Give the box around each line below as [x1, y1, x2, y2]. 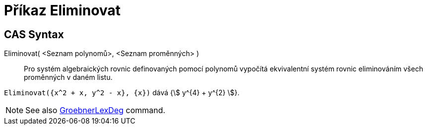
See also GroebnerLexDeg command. [25, 105, 165, 116]
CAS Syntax [4, 28, 64, 41]
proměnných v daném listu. [24, 73, 113, 82]
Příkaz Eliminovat [4, 2, 121, 19]
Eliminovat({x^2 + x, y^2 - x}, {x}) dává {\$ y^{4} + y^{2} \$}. [4, 88, 240, 97]
